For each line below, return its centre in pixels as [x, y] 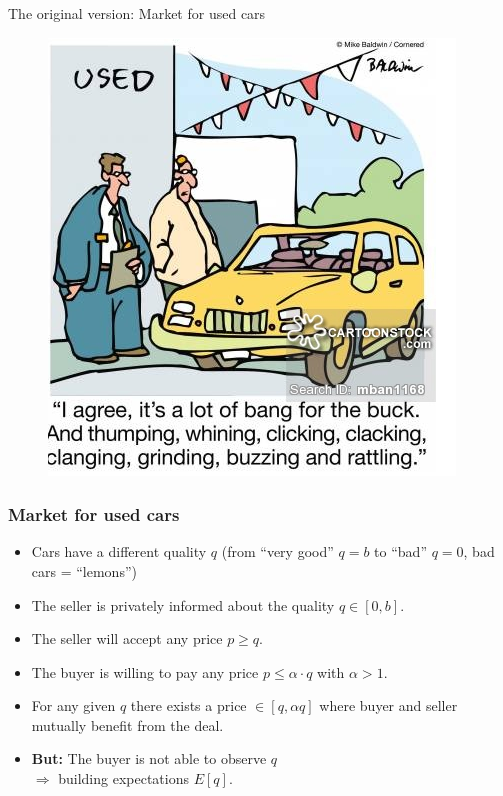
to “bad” [400, 551]
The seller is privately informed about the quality [183, 604]
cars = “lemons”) [84, 570]
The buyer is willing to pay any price [145, 671]
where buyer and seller [388, 705]
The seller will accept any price [127, 638]
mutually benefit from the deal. [127, 724]
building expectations [123, 778]
